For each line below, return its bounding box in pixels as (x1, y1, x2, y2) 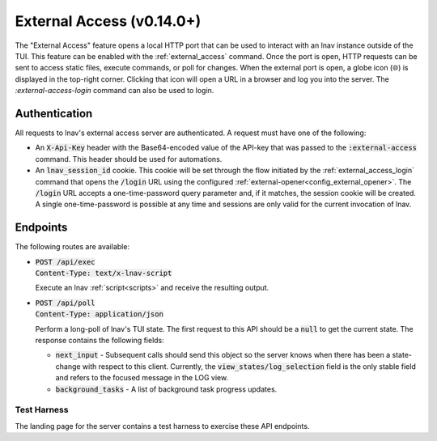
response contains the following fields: (35, 336, 165, 345)
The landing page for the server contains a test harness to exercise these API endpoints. (15, 421, 310, 430)
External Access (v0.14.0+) (15, 12, 202, 30)
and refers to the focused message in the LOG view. (55, 373, 229, 383)
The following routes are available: (15, 242, 129, 252)
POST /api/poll (35, 298, 96, 307)
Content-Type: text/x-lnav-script (35, 269, 172, 278)
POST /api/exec (35, 257, 96, 266)
